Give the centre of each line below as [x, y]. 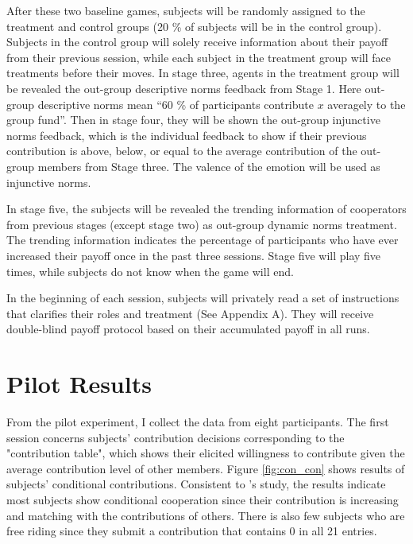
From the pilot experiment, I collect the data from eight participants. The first [198, 422]
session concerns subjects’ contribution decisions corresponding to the [176, 437]
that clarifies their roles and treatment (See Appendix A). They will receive [190, 313]
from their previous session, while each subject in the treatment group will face [199, 57]
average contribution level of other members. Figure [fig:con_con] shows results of [206, 468]
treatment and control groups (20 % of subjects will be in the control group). [194, 26]
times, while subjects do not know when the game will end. [150, 271]
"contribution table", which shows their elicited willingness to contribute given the [206, 453]
